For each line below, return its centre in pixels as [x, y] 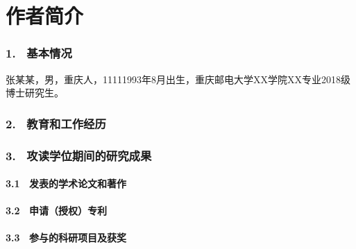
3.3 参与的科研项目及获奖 [66, 238]
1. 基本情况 [39, 53]
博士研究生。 [35, 93]
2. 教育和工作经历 [56, 123]
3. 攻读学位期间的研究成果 [79, 155]
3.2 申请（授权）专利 [56, 211]
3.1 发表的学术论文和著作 [66, 183]
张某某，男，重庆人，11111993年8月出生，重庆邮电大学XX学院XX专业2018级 [178, 79]
